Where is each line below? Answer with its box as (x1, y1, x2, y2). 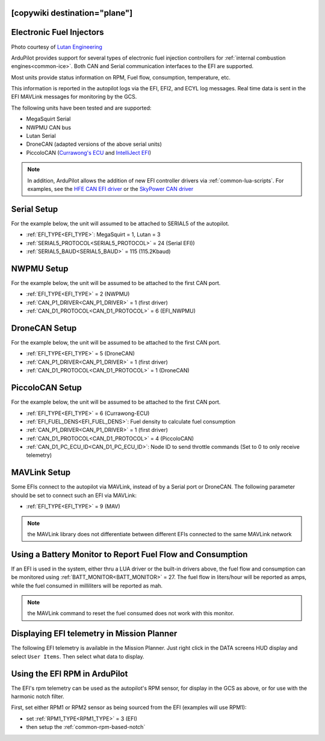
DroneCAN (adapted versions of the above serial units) (26, 140, 162, 148)
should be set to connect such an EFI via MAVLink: (11, 492, 137, 499)
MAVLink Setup (11, 467, 71, 478)
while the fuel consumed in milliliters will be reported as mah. (11, 582, 162, 589)
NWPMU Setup (11, 263, 69, 274)
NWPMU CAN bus (26, 123, 72, 131)
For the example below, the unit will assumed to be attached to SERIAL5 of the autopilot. (11, 220, 230, 227)
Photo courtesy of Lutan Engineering (11, 43, 102, 51)
